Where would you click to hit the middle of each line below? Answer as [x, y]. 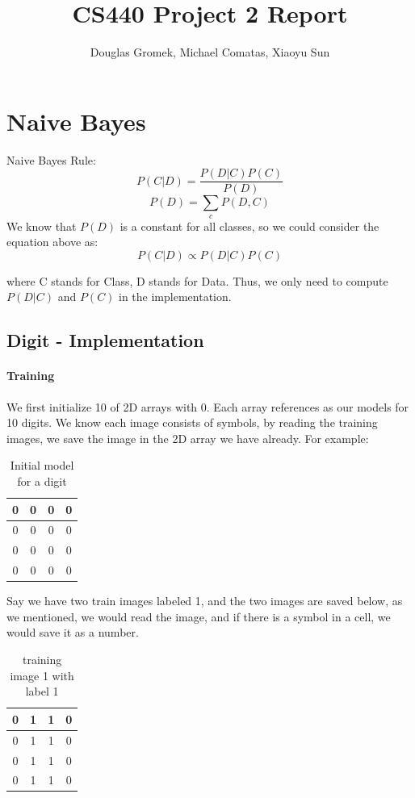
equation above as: [52, 242]
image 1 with [42, 675]
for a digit [42, 481]
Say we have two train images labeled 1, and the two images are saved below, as [205, 601]
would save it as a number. [73, 632]
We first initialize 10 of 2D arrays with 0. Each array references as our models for [208, 406]
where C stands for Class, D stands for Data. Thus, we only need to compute [197, 280]
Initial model [42, 465]
